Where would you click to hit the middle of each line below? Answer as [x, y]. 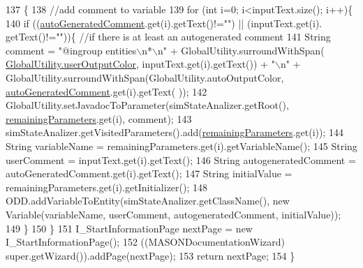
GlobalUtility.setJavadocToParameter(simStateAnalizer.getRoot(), [147, 105]
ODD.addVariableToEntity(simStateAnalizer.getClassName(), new [148, 201]
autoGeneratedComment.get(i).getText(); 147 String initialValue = [149, 173]
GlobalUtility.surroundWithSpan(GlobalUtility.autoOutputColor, [145, 77]
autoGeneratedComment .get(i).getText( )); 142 [106, 91]
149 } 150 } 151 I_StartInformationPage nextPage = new [129, 228]
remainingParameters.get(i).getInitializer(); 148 [107, 187]
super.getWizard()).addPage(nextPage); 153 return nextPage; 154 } [150, 255]
